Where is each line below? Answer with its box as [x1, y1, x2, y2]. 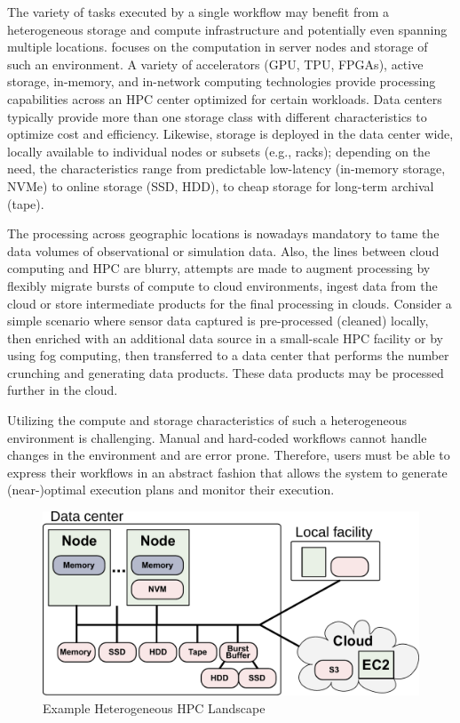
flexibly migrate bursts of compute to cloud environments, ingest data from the [7, 276, 438, 294]
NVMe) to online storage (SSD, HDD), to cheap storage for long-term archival [7, 176, 434, 195]
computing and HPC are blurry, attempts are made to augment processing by [7, 259, 431, 277]
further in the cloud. [7, 381, 118, 399]
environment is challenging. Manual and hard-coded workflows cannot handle [7, 428, 427, 446]
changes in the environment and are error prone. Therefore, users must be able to [7, 446, 450, 464]
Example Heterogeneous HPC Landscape [43, 698, 266, 717]
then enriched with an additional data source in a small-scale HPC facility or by [7, 328, 443, 347]
